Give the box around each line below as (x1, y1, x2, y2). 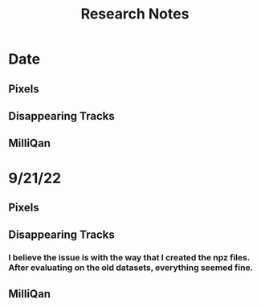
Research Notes (80, 5, 190, 23)
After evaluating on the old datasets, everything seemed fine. (8, 262, 254, 273)
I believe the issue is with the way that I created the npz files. (8, 252, 251, 264)
